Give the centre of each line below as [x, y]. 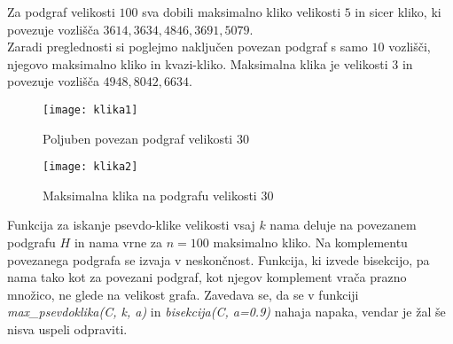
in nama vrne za [118, 242]
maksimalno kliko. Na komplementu [310, 242]
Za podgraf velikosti [61, 12]
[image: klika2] [90, 167]
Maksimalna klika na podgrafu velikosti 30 [158, 195]
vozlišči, [410, 47]
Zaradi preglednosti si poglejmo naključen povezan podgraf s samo [187, 47]
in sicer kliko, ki [398, 12]
